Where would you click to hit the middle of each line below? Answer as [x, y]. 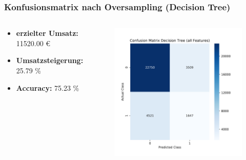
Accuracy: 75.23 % [48, 87]
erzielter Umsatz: [47, 33]
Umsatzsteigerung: [50, 60]
